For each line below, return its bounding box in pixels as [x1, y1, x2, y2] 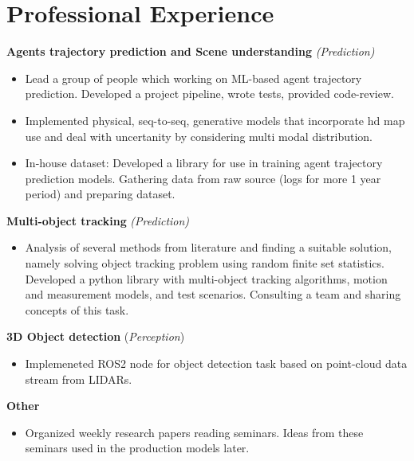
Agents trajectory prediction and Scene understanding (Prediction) [6, 43, 375, 60]
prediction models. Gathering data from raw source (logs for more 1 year [25, 170, 381, 186]
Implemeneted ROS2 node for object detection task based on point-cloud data [25, 355, 408, 372]
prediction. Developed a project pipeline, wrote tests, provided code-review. [25, 85, 394, 102]
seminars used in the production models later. [25, 440, 250, 456]
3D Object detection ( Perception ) [6, 328, 185, 345]
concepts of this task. [25, 301, 129, 318]
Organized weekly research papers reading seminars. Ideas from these [25, 424, 364, 440]
